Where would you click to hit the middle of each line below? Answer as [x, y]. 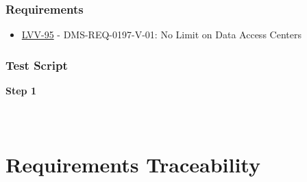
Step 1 [21, 91]
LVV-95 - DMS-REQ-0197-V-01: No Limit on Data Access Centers [161, 35]
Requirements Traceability [133, 164]
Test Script [37, 65]
